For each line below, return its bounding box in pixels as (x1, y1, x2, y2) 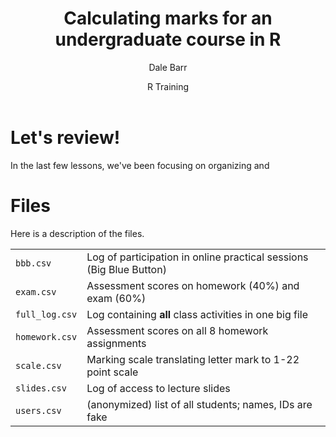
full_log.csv (15, 308, 78, 320)
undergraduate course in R (54, 28, 282, 51)
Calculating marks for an (63, 7, 273, 30)
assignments (86, 336, 147, 350)
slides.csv (15, 382, 67, 394)
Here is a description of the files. (10, 227, 145, 239)
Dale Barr (148, 61, 188, 73)
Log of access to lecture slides (86, 381, 231, 395)
